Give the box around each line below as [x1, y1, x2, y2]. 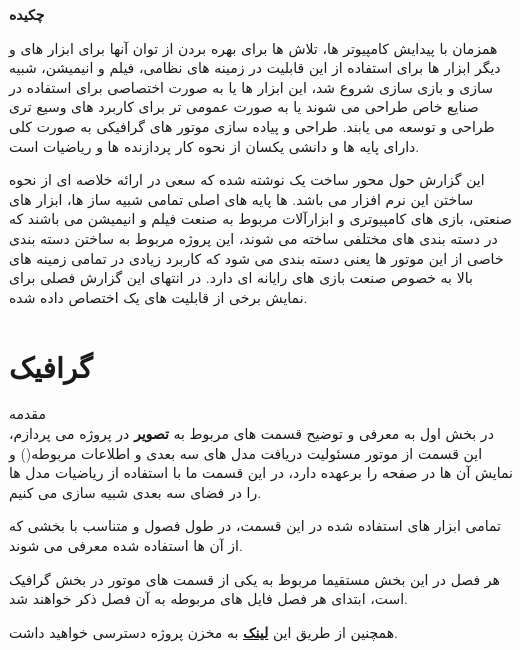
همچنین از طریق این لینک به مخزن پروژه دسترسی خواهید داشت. [9, 621, 399, 642]
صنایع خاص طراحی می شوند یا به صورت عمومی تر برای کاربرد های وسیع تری [9, 96, 479, 117]
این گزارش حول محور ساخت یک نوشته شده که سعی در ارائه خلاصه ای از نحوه [9, 169, 485, 190]
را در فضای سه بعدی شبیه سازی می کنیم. [9, 481, 262, 502]
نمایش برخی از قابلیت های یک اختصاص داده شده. [9, 286, 308, 307]
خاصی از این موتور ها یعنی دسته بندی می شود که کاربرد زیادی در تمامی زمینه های [9, 247, 504, 268]
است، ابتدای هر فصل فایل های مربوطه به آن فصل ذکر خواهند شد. [9, 588, 408, 609]
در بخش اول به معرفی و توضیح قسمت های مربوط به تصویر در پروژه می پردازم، [9, 423, 494, 444]
